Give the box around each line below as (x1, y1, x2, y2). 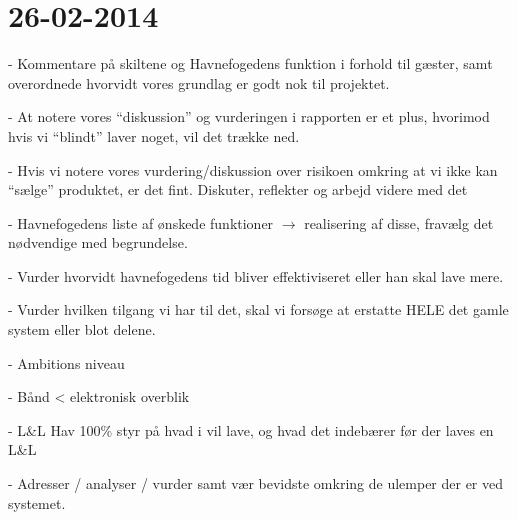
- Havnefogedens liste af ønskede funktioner (8, 212, 274, 233)
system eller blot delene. (8, 319, 156, 340)
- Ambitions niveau (8, 352, 125, 373)
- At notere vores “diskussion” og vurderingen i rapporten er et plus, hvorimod (8, 106, 490, 127)
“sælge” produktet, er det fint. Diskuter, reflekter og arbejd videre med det (8, 179, 468, 200)
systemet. (8, 492, 66, 513)
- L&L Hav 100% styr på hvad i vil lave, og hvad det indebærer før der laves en (8, 419, 494, 440)
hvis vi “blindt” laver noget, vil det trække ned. (8, 125, 300, 146)
